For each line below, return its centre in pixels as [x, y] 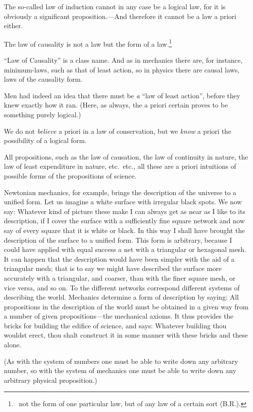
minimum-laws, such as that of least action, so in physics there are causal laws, [122, 69]
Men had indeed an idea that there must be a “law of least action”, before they [122, 95]
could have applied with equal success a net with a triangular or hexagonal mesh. [125, 249]
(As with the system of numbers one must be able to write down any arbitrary [121, 361]
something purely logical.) [43, 114]
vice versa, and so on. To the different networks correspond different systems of [122, 287]
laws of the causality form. [43, 79]
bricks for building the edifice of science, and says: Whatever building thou [115, 325]
